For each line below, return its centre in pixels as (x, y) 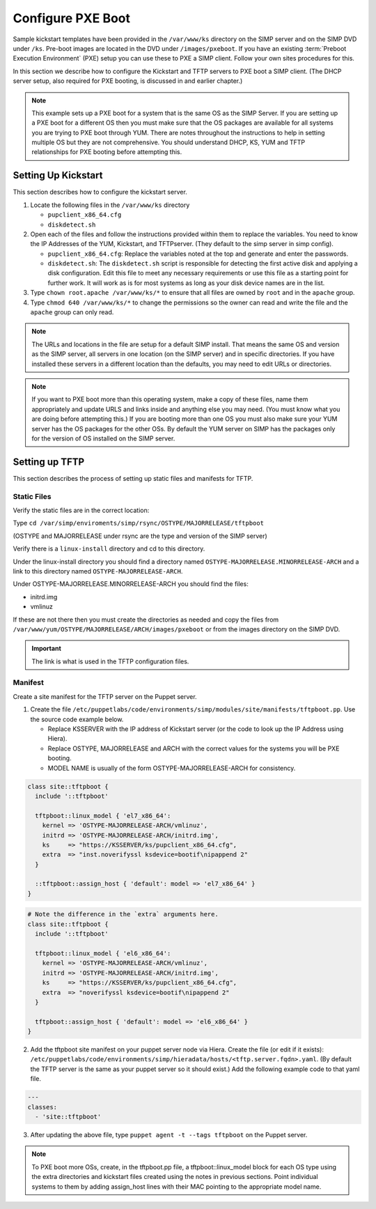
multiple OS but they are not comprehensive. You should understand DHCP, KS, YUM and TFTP (169, 142)
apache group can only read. (72, 312)
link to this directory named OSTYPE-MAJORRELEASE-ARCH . (98, 571)
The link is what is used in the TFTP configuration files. (110, 661)
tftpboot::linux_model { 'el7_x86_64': (103, 816)
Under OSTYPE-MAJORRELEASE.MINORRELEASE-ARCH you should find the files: (131, 584)
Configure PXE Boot (72, 18)
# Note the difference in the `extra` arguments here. (123, 914)
